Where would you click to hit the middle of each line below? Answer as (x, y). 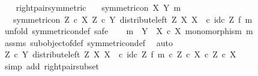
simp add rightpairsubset (52, 66)
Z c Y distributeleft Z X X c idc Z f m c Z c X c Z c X (120, 54)
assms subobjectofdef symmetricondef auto (89, 42)
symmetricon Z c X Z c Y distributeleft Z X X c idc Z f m (133, 19)
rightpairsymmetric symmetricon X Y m (98, 7)
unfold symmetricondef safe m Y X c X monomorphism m (129, 31)
